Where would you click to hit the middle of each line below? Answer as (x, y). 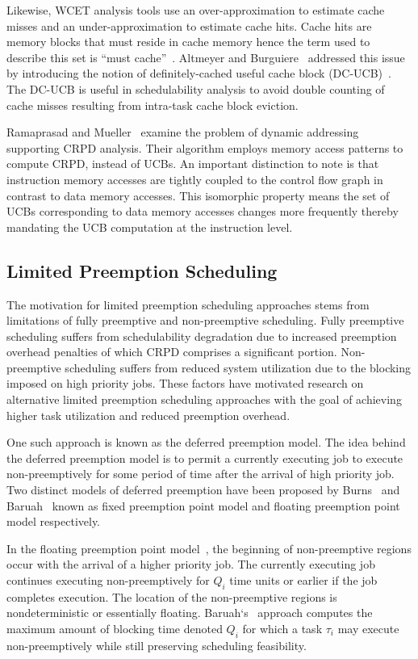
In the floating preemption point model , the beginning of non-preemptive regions (209, 548)
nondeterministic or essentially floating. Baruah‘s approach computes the (190, 613)
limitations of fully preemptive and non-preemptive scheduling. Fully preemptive (205, 320)
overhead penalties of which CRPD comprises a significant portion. (172, 352)
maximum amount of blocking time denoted (115, 628)
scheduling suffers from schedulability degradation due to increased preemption (202, 336)
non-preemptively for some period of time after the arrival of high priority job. (201, 474)
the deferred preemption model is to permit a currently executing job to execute (205, 458)
